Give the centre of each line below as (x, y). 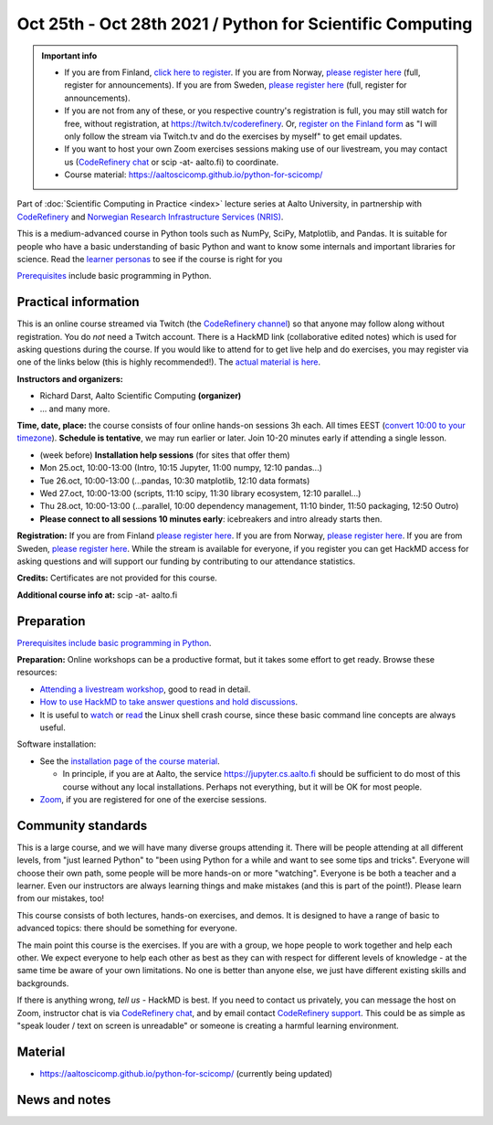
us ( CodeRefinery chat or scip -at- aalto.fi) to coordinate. (172, 162)
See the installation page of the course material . (130, 761)
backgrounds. (43, 983)
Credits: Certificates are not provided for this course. (117, 578)
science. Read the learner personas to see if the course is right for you (150, 260)
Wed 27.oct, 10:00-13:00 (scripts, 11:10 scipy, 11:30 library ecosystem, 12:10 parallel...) (200, 493)
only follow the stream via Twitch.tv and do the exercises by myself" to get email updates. (233, 136)
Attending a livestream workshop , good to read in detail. (145, 689)
